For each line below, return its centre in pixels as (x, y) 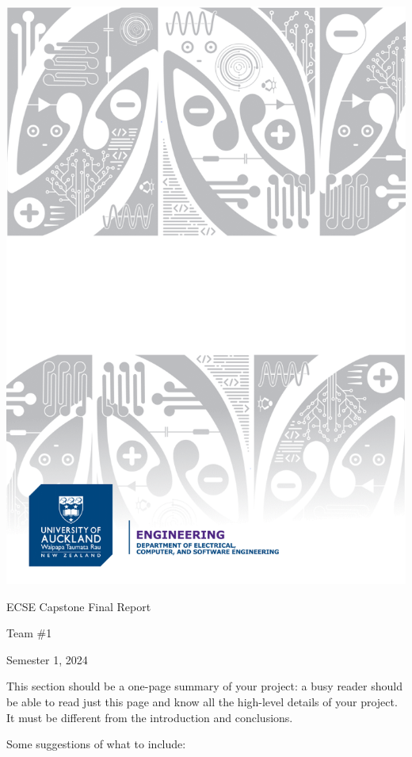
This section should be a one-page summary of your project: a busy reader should (204, 686)
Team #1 (29, 633)
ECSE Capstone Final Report (79, 606)
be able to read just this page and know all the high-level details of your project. (202, 701)
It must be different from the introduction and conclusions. (150, 717)
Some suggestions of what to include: (96, 744)
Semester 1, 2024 (47, 659)
